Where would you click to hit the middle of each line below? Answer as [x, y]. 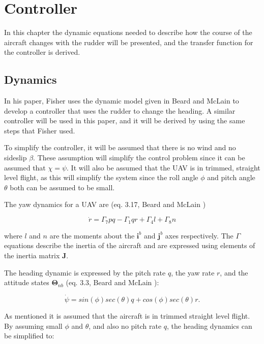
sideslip [16, 158]
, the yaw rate [193, 272]
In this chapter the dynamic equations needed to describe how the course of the [128, 32]
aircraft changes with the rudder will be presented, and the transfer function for [129, 42]
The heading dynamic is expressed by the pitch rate [85, 272]
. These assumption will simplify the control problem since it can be [139, 158]
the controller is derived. [42, 52]
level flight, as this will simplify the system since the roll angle [101, 177]
